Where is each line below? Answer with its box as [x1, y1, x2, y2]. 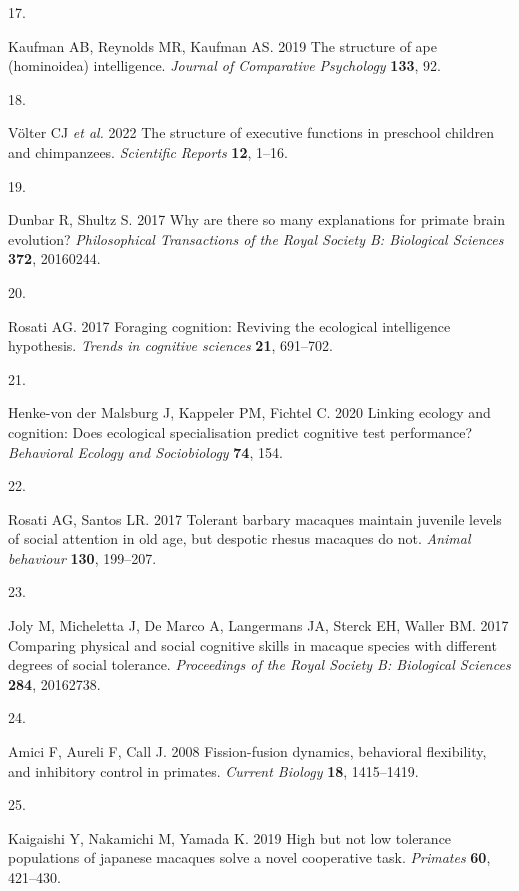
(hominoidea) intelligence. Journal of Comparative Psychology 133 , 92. [8, 55, 441, 76]
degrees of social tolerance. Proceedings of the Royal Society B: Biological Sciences [8, 654, 511, 675]
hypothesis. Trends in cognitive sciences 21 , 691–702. [8, 335, 333, 356]
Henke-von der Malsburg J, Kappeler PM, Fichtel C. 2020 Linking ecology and [8, 402, 491, 423]
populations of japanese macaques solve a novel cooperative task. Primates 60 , [8, 847, 491, 868]
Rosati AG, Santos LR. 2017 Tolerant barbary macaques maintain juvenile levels [8, 508, 502, 529]
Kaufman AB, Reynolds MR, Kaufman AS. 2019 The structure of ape [8, 35, 438, 56]
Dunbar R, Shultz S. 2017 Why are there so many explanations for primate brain [8, 209, 506, 230]
